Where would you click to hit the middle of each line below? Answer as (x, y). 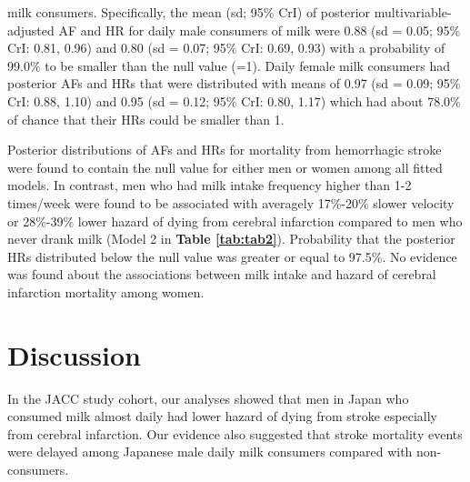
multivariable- (413, 12)
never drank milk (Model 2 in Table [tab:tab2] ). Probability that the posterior (231, 239)
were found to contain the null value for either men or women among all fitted (225, 167)
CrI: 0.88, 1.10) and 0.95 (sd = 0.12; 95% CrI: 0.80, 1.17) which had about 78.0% (234, 100)
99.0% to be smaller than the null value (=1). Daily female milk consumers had (229, 65)
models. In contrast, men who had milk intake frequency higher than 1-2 (210, 185)
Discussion (74, 354)
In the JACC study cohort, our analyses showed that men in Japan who (208, 398)
